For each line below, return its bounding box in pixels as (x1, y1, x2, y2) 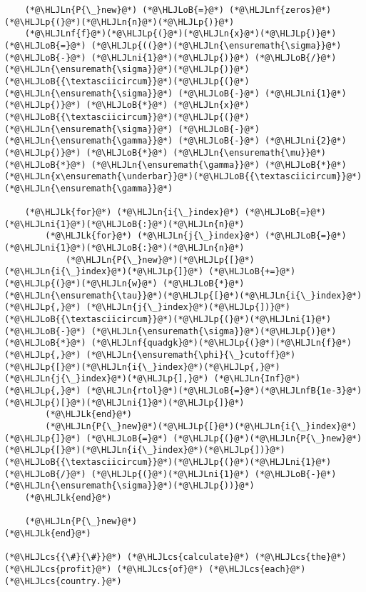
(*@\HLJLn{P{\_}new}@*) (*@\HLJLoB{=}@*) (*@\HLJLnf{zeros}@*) (24, 5, 332, 15)
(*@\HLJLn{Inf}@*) (213, 373, 301, 384)
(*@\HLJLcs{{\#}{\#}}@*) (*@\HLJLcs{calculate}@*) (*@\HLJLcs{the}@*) (4, 552, 347, 563)
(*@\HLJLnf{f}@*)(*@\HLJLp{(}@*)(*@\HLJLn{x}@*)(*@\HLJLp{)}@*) (24, 29, 337, 39)
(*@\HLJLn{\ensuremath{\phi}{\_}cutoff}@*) (86, 350, 296, 361)
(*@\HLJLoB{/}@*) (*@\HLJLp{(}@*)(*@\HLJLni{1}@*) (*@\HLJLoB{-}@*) (4, 468, 337, 479)
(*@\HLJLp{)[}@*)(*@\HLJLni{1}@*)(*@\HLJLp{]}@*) (4, 397, 245, 408)
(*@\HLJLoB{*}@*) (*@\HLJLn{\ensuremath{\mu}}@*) (86, 147, 327, 158)
